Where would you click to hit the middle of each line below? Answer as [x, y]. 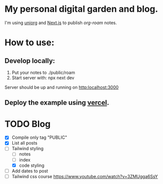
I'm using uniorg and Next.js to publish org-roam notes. [61, 23]
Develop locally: [30, 61]
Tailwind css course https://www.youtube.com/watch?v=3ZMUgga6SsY [85, 176]
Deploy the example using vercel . [57, 103]
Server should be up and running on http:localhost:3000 [62, 87]
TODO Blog [28, 124]
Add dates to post [30, 171]
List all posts [24, 143]
